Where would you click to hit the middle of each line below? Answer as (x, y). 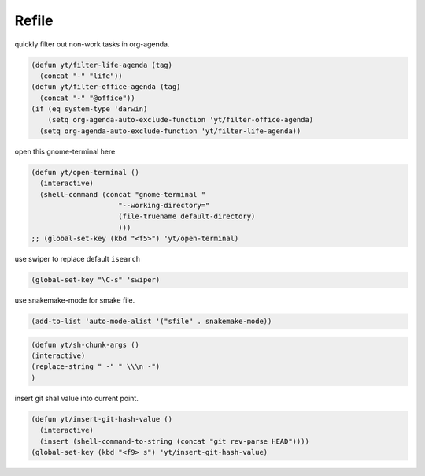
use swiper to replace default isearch (78, 259)
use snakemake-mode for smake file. (75, 300)
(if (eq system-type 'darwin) (89, 109)
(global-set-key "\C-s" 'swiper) (96, 280)
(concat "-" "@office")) (87, 98)
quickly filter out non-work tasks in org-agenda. (92, 44)
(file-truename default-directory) (187, 216)
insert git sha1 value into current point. (77, 398)
